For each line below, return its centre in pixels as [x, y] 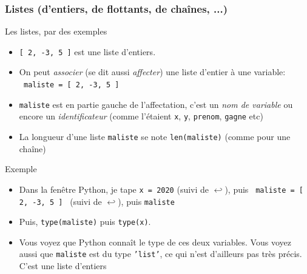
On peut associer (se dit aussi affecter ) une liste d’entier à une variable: [152, 72]
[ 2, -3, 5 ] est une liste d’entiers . [87, 51]
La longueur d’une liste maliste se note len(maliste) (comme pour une [155, 137]
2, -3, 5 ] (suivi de [60, 201]
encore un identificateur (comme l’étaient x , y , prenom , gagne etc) [141, 116]
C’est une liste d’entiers [63, 266]
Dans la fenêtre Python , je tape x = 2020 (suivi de [114, 189]
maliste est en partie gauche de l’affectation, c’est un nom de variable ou [156, 104]
